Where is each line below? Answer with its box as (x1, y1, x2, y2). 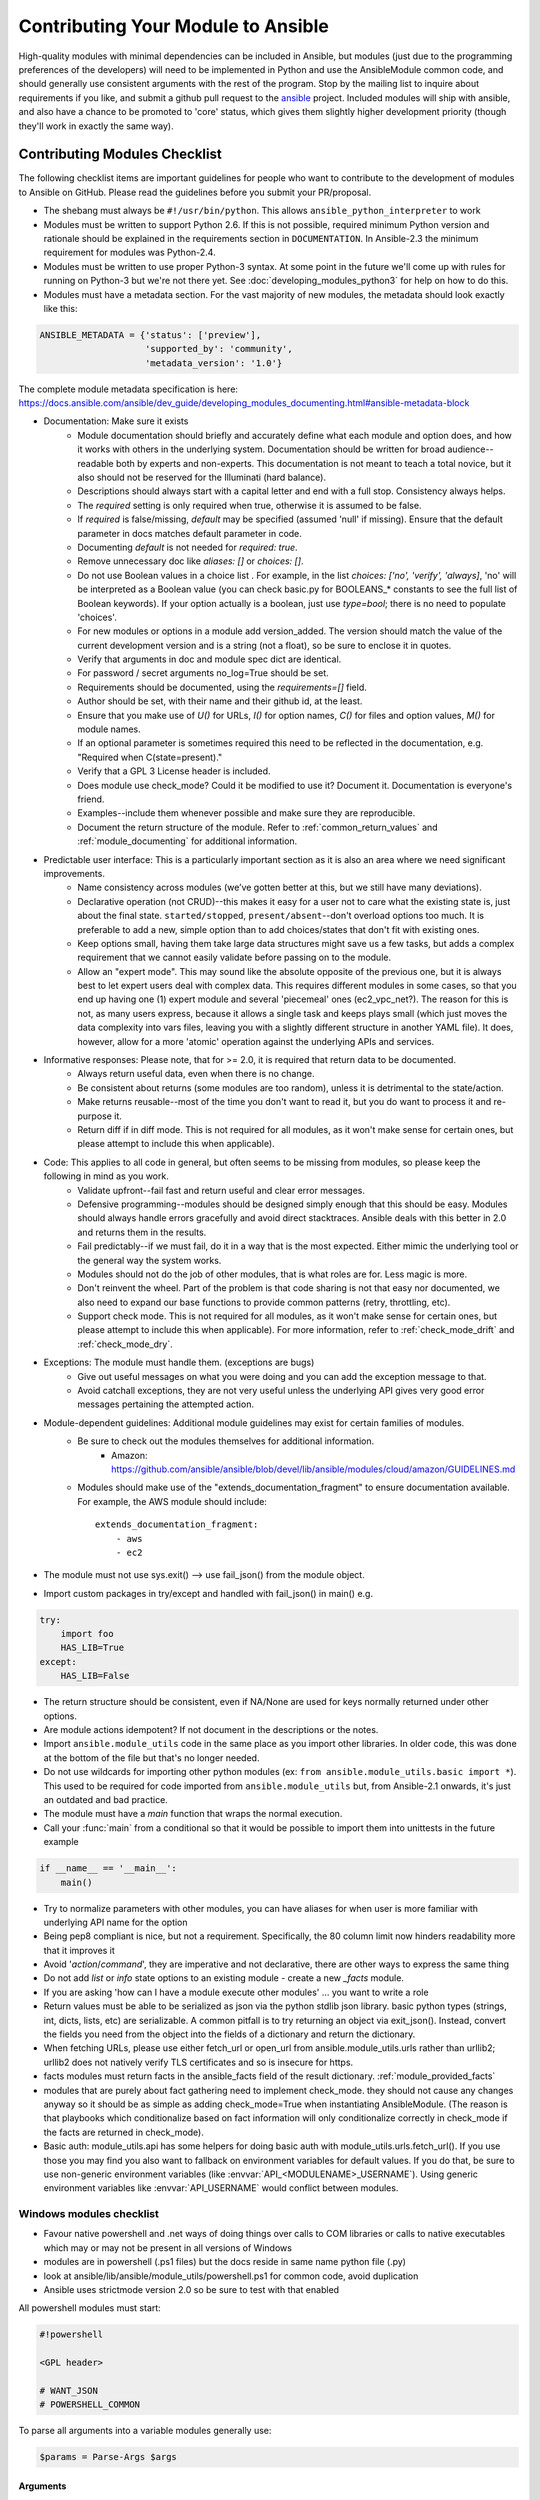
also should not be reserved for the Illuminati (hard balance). (77, 471, 327, 484)
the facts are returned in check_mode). (43, 2126, 204, 2138)
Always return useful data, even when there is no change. (77, 1068, 315, 1080)
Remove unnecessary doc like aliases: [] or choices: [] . (77, 555, 304, 567)
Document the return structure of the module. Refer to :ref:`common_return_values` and (77, 821, 439, 833)
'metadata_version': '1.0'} (145, 357, 283, 369)
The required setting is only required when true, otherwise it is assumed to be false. (77, 499, 422, 511)
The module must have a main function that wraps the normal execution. (43, 1808, 343, 1820)
